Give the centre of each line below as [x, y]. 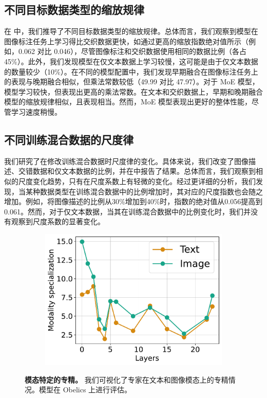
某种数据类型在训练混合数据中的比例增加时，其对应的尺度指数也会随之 [144, 191]
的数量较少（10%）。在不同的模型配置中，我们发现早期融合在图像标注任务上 [131, 71]
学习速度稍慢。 [36, 111]
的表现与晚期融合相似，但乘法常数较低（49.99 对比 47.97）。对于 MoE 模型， [132, 82]
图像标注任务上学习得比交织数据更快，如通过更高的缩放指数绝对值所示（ [126, 41]
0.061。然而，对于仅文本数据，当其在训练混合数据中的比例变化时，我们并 [127, 211]
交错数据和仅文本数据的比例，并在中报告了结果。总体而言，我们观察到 [137, 171]
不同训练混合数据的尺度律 [69, 139]
